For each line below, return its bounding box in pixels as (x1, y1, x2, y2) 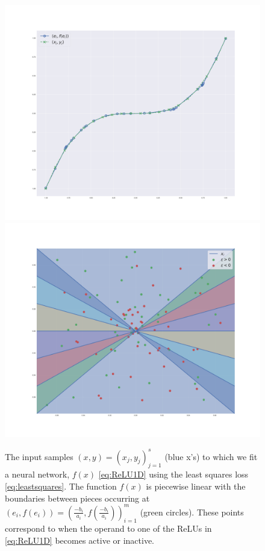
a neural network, (5, 468, 70, 481)
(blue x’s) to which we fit (164, 450, 258, 462)
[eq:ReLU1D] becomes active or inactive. (5, 534, 154, 546)
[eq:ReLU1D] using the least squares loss (98, 468, 249, 481)
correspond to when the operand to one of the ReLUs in (5, 522, 212, 535)
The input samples (5, 450, 73, 462)
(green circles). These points (140, 505, 244, 518)
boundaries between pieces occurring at (5, 491, 150, 504)
